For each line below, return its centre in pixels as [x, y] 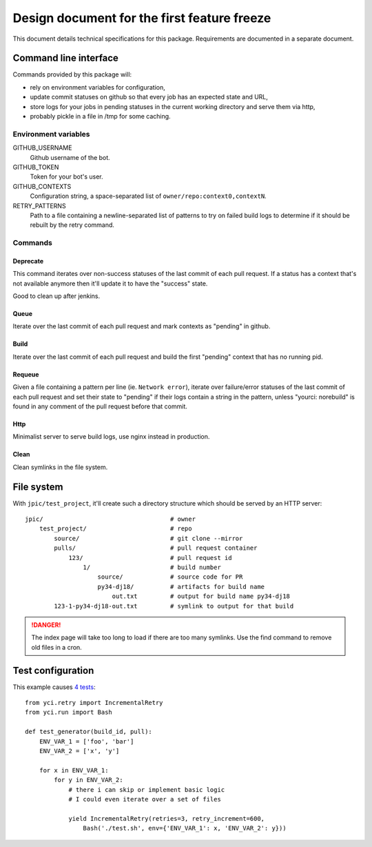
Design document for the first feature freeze [142, 18]
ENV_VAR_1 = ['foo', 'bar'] [86, 741]
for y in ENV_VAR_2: [89, 780]
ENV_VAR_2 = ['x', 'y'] [79, 751]
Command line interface [65, 58]
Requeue [26, 374]
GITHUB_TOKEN [36, 167]
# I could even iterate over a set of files [145, 799]
